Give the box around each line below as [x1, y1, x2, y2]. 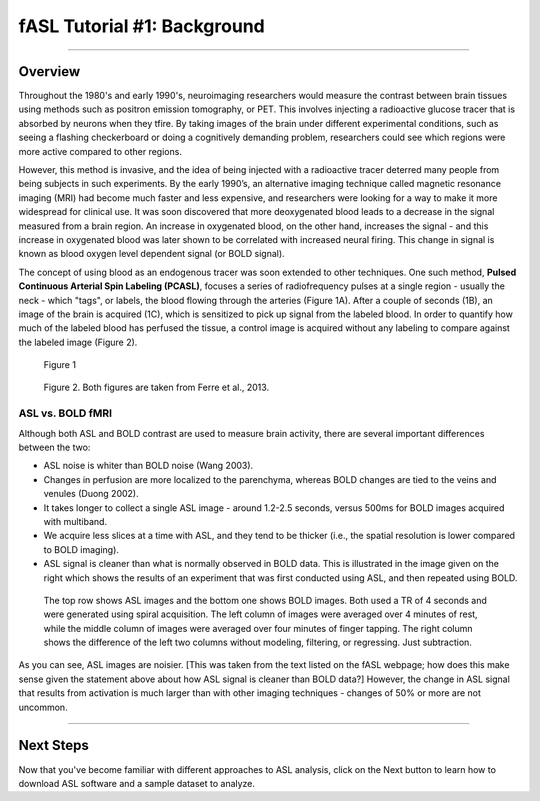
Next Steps [18, 737, 89, 754]
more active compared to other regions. [18, 145, 182, 157]
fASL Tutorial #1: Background [18, 15, 265, 37]
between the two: [18, 441, 91, 454]
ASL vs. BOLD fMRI [18, 406, 113, 420]
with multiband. [43, 515, 108, 527]
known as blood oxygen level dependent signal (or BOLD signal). [18, 248, 285, 260]
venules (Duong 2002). [43, 488, 139, 500]
